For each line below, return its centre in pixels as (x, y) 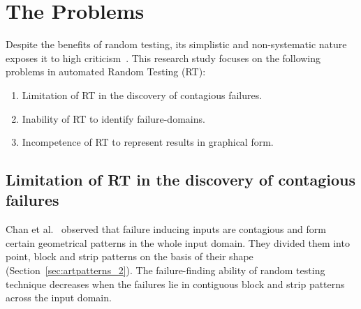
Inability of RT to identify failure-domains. (113, 118)
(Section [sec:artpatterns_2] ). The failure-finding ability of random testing (165, 270)
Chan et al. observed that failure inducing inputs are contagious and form (166, 229)
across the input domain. (59, 297)
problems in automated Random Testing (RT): (106, 71)
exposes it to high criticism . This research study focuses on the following (163, 58)
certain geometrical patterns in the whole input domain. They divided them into (178, 242)
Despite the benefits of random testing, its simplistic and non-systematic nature (176, 44)
